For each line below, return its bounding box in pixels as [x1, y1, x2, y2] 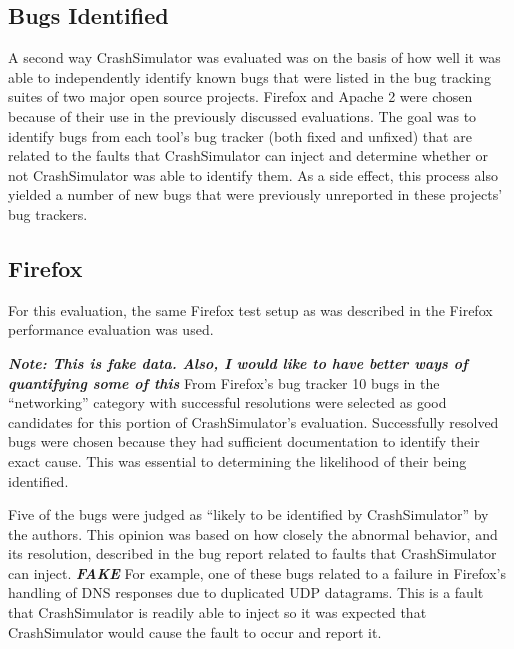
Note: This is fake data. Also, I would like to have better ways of [8, 352, 468, 373]
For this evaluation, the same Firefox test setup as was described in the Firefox [8, 299, 493, 320]
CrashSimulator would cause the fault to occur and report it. [8, 621, 382, 642]
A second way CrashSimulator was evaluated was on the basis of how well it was [8, 47, 501, 68]
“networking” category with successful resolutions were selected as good [8, 392, 447, 413]
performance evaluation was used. [8, 319, 214, 340]
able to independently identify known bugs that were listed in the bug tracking [8, 66, 491, 87]
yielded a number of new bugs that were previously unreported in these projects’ [8, 184, 503, 205]
